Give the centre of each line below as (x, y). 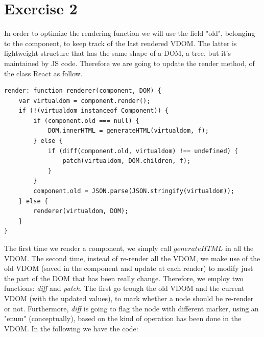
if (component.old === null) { (86, 121)
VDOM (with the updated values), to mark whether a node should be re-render (129, 298)
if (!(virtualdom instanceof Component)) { (94, 111)
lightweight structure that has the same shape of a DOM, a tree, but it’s (118, 53)
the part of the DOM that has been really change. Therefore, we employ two (124, 278)
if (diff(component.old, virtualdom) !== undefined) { (143, 151)
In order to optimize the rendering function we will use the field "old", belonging (130, 33)
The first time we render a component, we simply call (88, 248)
